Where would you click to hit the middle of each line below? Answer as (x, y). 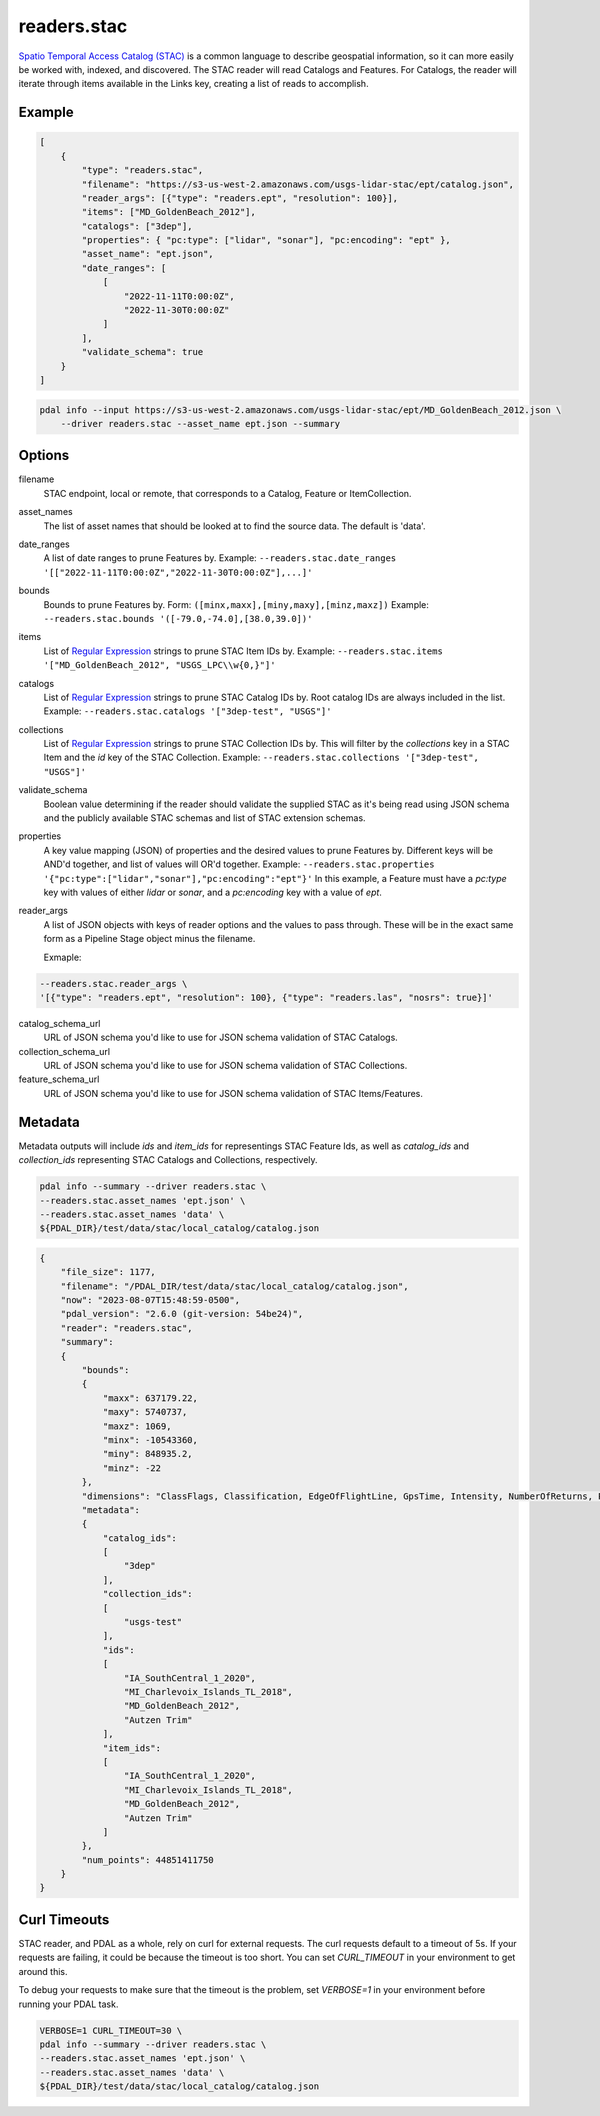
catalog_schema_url (59, 1023)
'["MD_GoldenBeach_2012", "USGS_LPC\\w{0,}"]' (159, 665)
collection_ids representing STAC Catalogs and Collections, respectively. (168, 1160)
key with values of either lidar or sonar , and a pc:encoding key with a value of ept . (212, 892)
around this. (43, 1971)
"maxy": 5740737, (145, 1412)
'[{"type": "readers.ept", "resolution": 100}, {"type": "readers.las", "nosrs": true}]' (266, 997)
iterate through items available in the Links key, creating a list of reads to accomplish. (193, 84)
